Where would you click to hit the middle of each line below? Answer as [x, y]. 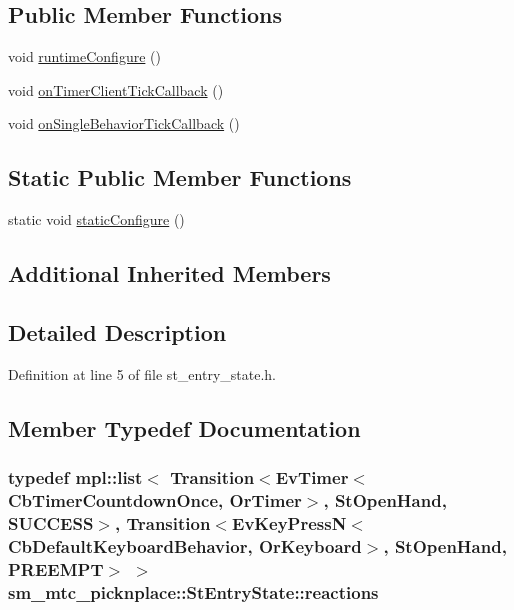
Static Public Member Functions [180, 177]
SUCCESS [51, 522]
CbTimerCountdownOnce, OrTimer [155, 499]
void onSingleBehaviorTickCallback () [124, 123]
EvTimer [312, 477]
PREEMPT [56, 568]
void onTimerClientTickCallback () [116, 89]
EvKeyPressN [289, 522]
